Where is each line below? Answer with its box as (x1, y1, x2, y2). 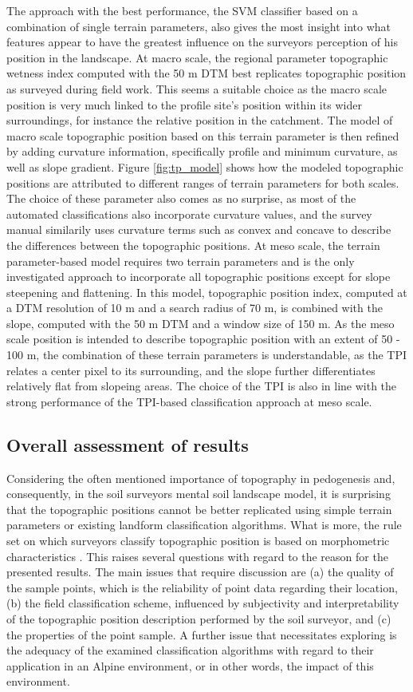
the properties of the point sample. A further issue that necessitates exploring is (6, 626, 397, 643)
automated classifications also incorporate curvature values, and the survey (6, 205, 372, 222)
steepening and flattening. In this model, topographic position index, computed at (6, 283, 407, 300)
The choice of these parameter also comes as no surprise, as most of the (6, 190, 356, 207)
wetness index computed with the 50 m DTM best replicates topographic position (6, 65, 407, 81)
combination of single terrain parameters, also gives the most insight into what (6, 18, 391, 34)
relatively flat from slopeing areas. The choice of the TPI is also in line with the (6, 378, 397, 394)
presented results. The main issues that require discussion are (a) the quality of (6, 563, 394, 580)
